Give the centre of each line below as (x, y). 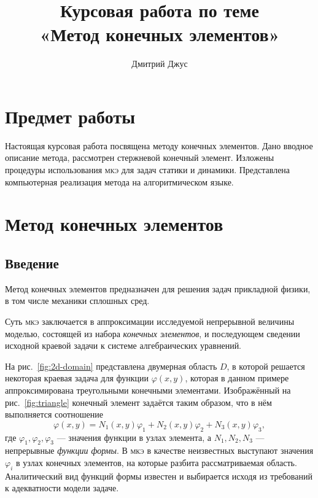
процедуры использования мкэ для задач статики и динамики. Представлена (148, 170)
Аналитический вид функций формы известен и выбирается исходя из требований (159, 476)
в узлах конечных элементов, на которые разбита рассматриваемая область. (156, 462)
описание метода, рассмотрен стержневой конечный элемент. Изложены (140, 158)
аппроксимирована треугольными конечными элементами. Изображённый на (148, 390)
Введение (32, 263)
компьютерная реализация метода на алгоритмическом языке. (119, 181)
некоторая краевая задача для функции (77, 378)
